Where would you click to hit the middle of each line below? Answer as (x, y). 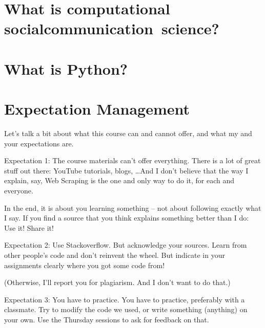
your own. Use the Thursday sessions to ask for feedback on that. (107, 319)
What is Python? (66, 68)
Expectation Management (97, 109)
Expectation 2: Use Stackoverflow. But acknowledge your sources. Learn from (126, 245)
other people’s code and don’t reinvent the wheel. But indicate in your (115, 255)
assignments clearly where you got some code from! (85, 265)
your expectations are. (39, 143)
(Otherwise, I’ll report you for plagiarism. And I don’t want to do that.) (117, 282)
